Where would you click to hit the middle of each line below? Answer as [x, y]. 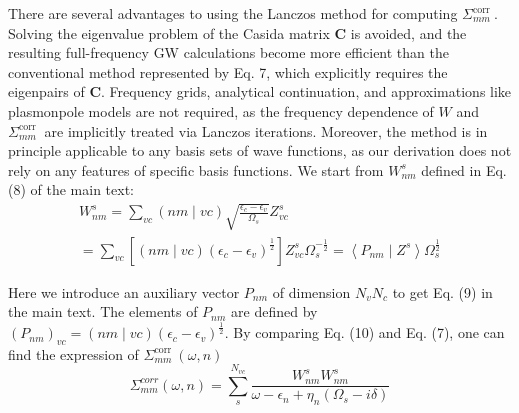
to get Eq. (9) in [442, 291]
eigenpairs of [46, 91]
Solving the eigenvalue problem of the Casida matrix [169, 32]
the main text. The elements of [103, 311]
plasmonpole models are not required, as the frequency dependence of [221, 110]
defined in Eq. [464, 169]
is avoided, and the [408, 32]
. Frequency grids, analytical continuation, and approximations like [306, 91]
